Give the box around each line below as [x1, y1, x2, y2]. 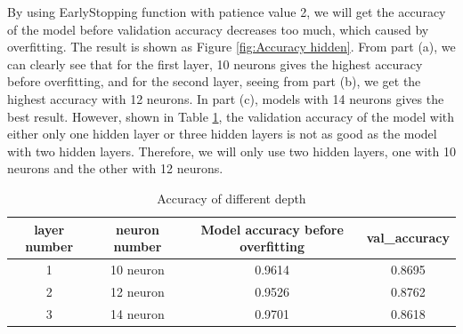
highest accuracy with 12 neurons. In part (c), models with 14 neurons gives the [7, 89, 444, 107]
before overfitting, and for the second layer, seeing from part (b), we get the [7, 72, 421, 91]
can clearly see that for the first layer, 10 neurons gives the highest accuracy [7, 54, 423, 73]
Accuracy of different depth [157, 188, 306, 207]
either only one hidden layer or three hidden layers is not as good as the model [7, 124, 437, 143]
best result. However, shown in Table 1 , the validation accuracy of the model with [7, 107, 455, 125]
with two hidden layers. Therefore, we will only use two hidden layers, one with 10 [7, 141, 456, 160]
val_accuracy [366, 228, 450, 247]
